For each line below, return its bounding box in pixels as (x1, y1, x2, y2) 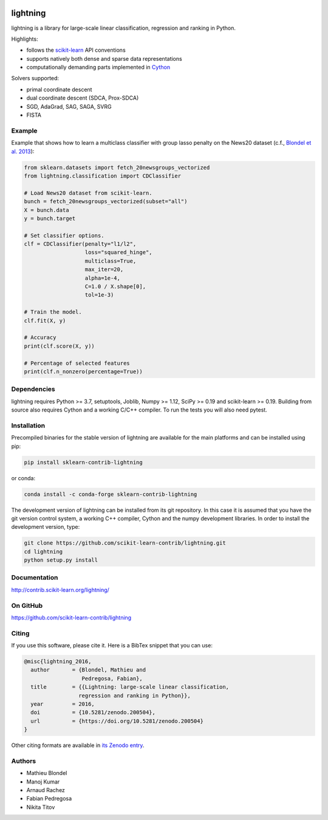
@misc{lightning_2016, (24, 658, 92, 665)
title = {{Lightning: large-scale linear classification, (30, 684, 230, 691)
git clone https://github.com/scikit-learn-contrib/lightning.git (24, 540, 226, 546)
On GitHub (11, 601, 43, 610)
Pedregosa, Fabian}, (81, 675, 143, 682)
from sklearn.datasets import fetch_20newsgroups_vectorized (24, 164, 210, 171)
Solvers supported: (11, 75, 60, 82)
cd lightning (24, 548, 63, 555)
